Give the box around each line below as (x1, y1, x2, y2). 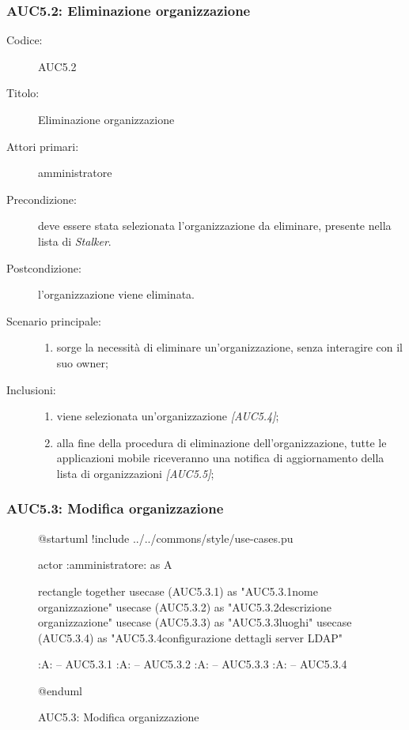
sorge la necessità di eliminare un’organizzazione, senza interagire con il (56, 339, 403, 356)
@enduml (38, 682, 83, 698)
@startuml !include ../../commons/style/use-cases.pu (38, 529, 293, 546)
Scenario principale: (6, 312, 101, 329)
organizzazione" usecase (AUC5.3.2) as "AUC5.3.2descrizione (38, 598, 331, 615)
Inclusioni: (6, 381, 56, 397)
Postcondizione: (6, 259, 81, 276)
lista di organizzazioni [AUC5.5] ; (56, 465, 214, 481)
